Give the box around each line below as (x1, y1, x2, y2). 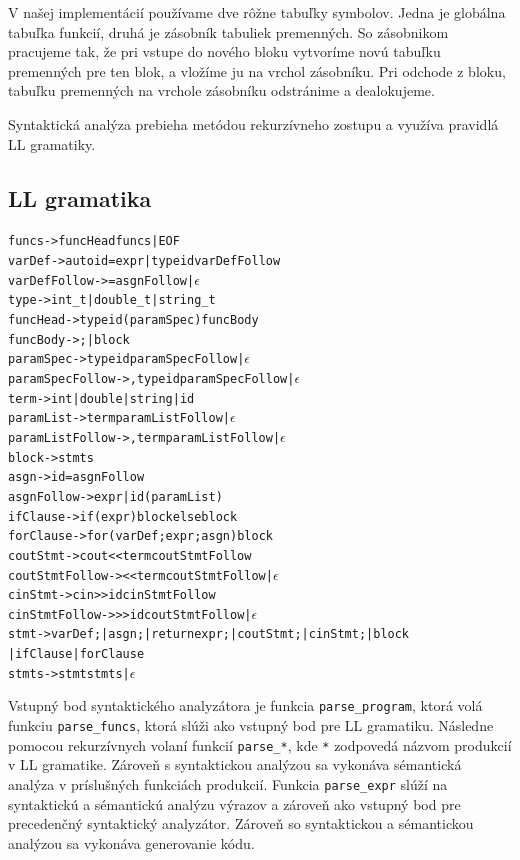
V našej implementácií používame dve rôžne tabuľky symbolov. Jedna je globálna (8, 2, 506, 22)
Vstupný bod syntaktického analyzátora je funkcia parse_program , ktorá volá (8, 695, 483, 716)
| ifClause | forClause (8, 647, 145, 662)
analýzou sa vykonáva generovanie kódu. (8, 832, 255, 853)
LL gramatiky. (8, 133, 96, 154)
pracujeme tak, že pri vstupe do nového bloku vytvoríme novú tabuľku (8, 41, 441, 62)
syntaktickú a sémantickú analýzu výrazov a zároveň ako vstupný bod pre (8, 793, 461, 814)
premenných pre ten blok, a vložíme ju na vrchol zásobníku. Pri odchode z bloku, (8, 60, 506, 81)
